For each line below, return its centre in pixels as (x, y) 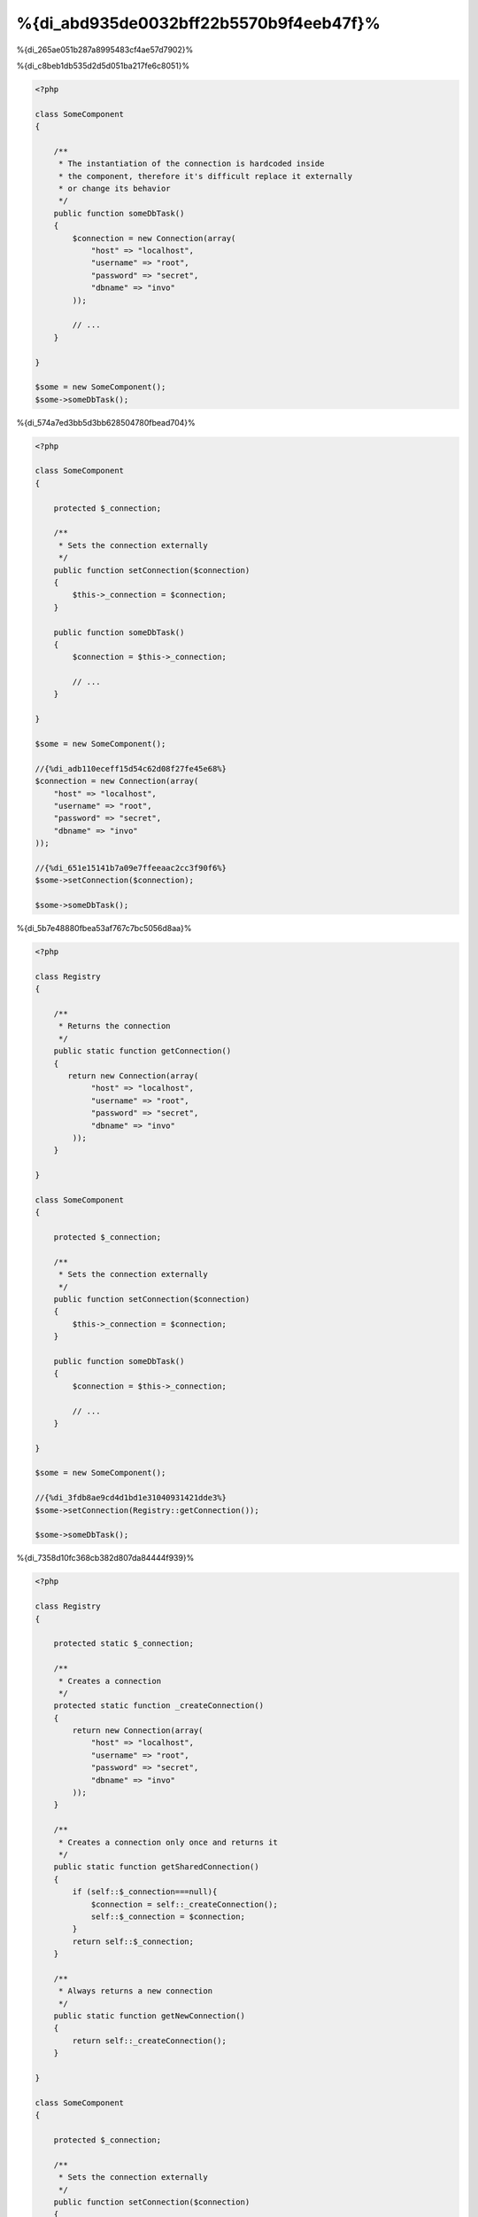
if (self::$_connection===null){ (145, 1892)
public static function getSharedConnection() (157, 1867)
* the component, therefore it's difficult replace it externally (205, 176)
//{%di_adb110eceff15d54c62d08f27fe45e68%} (131, 768)
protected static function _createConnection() (159, 1706)
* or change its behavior (115, 189)
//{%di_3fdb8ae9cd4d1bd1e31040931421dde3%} (131, 1498)
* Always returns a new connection (135, 1991)
